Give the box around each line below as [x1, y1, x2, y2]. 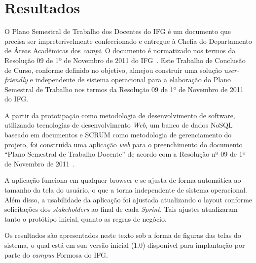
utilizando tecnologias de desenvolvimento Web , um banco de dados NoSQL [4, 120, 233, 130]
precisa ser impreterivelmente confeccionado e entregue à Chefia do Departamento [4, 35, 252, 46]
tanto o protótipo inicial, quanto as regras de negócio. [4, 213, 167, 224]
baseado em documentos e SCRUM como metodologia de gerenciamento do [4, 130, 232, 140]
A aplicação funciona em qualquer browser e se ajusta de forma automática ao [4, 175, 241, 185]
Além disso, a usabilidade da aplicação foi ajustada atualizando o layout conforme [4, 194, 253, 204]
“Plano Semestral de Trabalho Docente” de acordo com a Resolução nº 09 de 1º [4, 149, 246, 159]
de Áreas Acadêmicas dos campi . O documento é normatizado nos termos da [4, 45, 236, 56]
